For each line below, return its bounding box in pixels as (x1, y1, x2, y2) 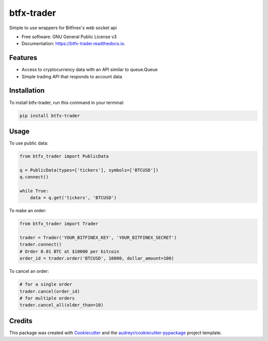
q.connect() (19, 174, 49, 180)
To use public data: (9, 140, 49, 146)
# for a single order (19, 282, 72, 287)
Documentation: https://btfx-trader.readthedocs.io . (21, 41, 126, 47)
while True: (19, 188, 49, 194)
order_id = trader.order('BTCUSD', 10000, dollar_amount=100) (19, 255, 174, 261)
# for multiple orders (19, 295, 75, 301)
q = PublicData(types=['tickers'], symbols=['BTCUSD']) (19, 167, 159, 173)
